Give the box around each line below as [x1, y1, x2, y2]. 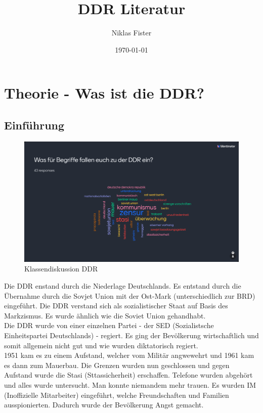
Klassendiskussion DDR [24, 263, 98, 274]
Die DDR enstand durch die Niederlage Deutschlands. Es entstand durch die [4, 280, 241, 291]
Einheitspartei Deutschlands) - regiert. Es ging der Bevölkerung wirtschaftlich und [4, 330, 259, 340]
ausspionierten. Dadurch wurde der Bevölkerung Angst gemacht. [4, 399, 204, 410]
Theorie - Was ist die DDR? [4, 82, 204, 103]
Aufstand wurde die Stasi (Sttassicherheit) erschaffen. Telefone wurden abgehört [4, 370, 253, 380]
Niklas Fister [111, 27, 152, 38]
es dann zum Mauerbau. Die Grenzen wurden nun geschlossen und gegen [4, 359, 230, 370]
